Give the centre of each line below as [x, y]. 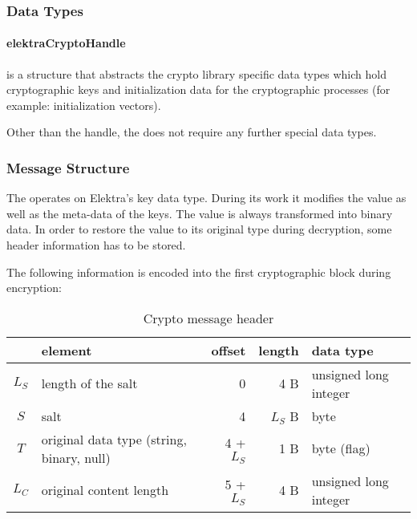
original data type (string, [114, 439]
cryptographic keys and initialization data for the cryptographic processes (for [198, 89]
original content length [105, 490]
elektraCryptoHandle [66, 43]
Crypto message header [208, 318]
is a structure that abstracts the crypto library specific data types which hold [196, 73]
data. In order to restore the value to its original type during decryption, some [199, 229]
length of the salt [89, 383]
